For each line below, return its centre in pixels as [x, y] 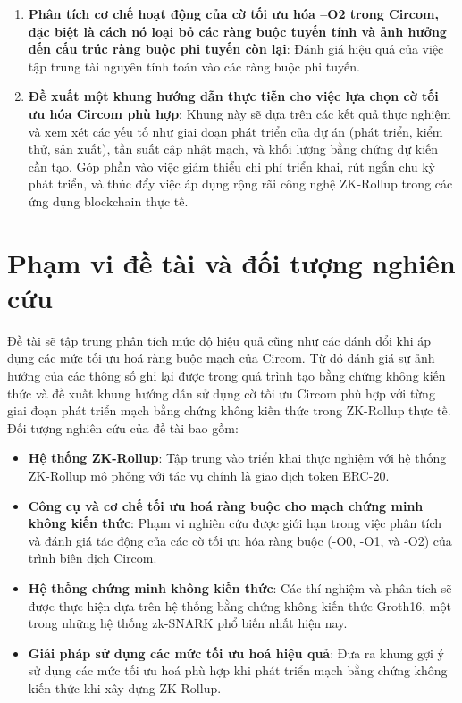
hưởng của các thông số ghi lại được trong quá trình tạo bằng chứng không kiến [227, 376]
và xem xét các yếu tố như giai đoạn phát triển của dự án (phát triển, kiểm [235, 131]
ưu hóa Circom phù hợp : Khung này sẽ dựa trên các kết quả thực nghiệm [239, 113]
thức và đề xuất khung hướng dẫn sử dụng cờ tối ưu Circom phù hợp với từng [221, 393]
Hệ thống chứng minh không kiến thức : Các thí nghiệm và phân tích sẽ [240, 587]
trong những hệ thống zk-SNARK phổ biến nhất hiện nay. [188, 623]
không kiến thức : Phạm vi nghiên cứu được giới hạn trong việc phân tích [235, 523]
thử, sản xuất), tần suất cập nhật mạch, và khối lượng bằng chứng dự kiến [233, 149]
